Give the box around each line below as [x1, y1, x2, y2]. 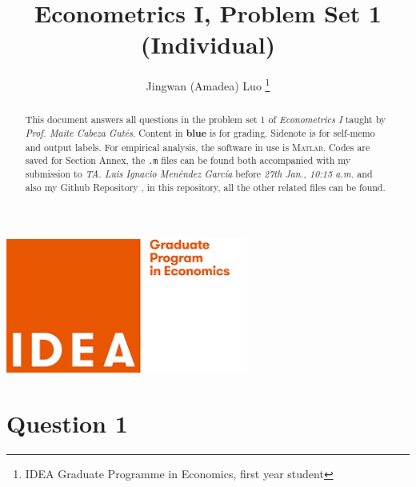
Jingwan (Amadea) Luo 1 [146, 75, 270, 94]
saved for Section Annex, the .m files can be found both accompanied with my [25, 154, 351, 167]
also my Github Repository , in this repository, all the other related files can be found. [25, 181, 386, 194]
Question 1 [6, 406, 128, 439]
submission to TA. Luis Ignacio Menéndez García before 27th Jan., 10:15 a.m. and [25, 167, 373, 181]
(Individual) [140, 28, 276, 61]
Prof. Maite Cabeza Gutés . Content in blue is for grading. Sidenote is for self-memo [25, 126, 375, 141]
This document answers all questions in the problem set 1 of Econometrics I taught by [25, 113, 386, 126]
